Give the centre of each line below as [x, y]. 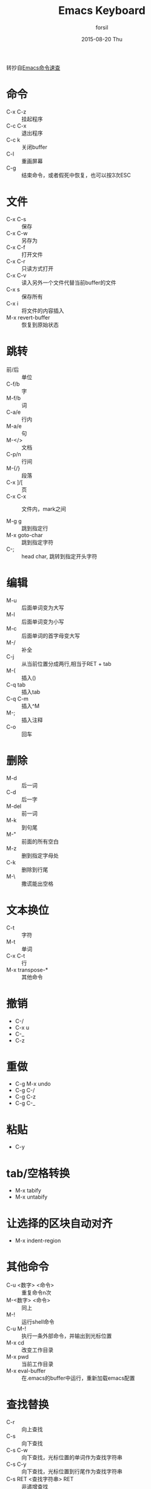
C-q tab [16, 685]
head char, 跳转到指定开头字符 [59, 556]
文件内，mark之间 [44, 508]
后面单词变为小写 [43, 621]
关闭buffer [34, 147]
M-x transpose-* [27, 970]
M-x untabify [31, 1197]
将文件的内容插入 [43, 310]
